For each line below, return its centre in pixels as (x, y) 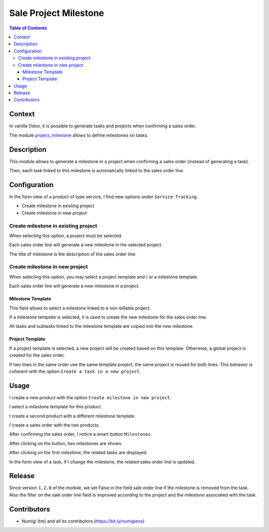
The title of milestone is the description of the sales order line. (73, 254)
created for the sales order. (37, 355)
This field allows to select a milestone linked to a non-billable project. (80, 308)
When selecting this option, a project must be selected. (66, 236)
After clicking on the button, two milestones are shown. (66, 443)
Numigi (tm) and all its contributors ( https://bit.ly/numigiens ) (83, 521)
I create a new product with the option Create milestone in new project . (90, 397)
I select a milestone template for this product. (56, 407)
